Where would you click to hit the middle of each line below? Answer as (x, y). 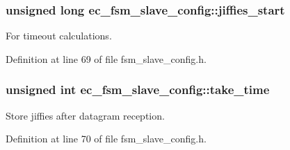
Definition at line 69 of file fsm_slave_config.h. (106, 58)
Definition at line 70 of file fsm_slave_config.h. (106, 139)
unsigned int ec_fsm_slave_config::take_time (138, 90)
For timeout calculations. (59, 36)
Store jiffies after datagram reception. (85, 115)
